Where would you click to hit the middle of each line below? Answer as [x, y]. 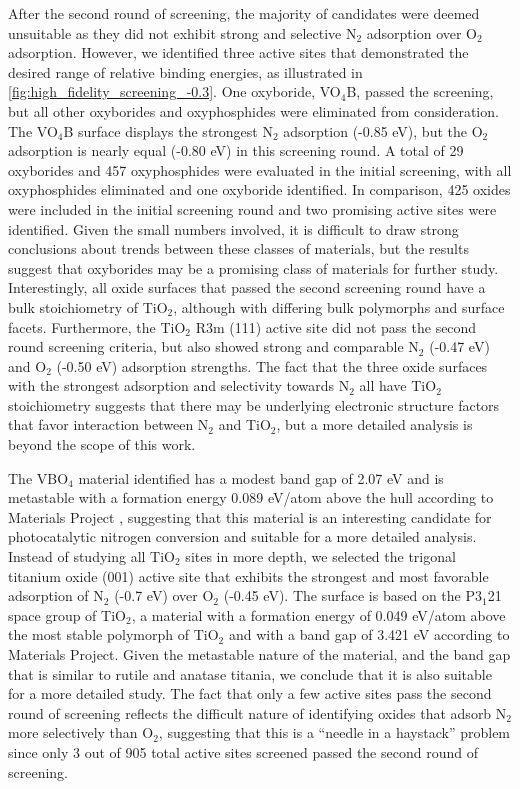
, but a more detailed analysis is [374, 424]
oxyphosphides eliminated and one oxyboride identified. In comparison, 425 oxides [259, 189]
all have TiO [398, 385]
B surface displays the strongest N [168, 130]
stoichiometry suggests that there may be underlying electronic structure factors [254, 404]
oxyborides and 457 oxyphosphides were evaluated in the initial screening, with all [260, 169]
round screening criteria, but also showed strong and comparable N [213, 346]
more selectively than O [81, 732]
